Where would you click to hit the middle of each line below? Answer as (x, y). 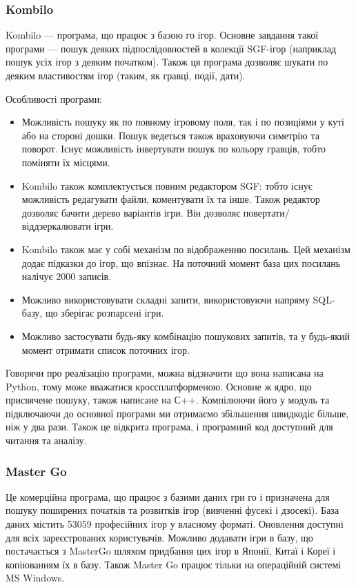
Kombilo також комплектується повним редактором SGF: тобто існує (167, 185)
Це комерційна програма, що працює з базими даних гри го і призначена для (168, 496)
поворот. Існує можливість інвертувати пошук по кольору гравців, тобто (174, 149)
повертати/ (266, 212)
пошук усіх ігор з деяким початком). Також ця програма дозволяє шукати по (167, 62)
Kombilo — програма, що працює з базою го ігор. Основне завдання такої (162, 35)
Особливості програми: (54, 98)
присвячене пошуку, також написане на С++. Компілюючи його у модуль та (168, 400)
